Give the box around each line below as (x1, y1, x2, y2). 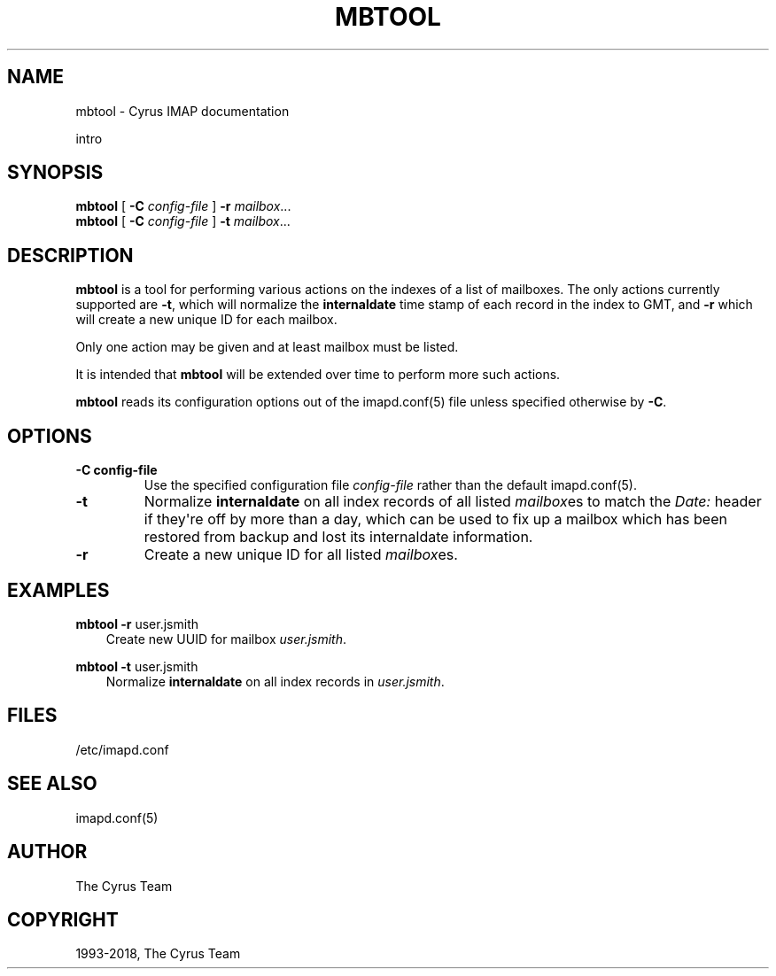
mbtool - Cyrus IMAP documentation (75, 103, 290, 119)
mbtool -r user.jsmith (75, 616, 199, 631)
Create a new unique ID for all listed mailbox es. (144, 546, 458, 564)
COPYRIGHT (7, 908, 119, 931)
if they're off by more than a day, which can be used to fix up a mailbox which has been (144, 510, 727, 529)
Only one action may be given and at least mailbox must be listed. (75, 339, 459, 355)
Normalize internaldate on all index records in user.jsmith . (105, 673, 445, 689)
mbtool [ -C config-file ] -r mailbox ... (75, 198, 291, 214)
